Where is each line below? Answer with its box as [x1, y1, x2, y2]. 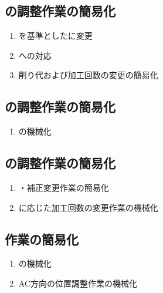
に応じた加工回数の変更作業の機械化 [18, 201, 158, 213]
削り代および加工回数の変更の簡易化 [18, 69, 158, 81]
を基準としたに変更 [18, 29, 93, 42]
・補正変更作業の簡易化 [18, 181, 109, 193]
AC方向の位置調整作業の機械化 [18, 277, 138, 289]
